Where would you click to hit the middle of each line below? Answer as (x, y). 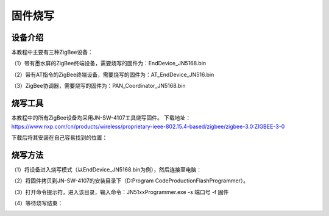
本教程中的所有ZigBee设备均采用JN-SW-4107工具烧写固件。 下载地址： (101, 118)
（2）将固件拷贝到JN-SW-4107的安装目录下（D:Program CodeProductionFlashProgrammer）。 (130, 181)
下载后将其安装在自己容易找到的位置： (59, 137)
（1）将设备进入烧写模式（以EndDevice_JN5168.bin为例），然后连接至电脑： (107, 169)
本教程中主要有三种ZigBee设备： (52, 52)
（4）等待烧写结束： (37, 203)
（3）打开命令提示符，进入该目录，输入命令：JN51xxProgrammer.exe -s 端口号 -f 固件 (120, 192)
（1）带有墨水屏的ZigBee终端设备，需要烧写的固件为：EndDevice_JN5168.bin (109, 63)
